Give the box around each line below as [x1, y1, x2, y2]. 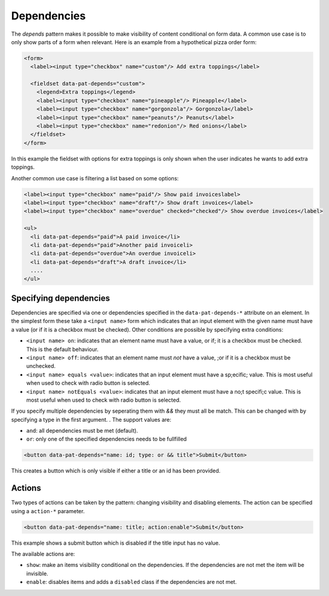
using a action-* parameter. [11, 507, 85, 514]
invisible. [26, 569, 48, 577]
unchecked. [26, 362, 56, 370]
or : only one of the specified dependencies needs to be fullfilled [26, 436, 187, 443]
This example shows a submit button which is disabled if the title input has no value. [11, 539, 220, 546]
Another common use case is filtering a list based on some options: [11, 174, 179, 182]
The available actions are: [11, 551, 75, 558]
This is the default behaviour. [26, 345, 99, 353]
